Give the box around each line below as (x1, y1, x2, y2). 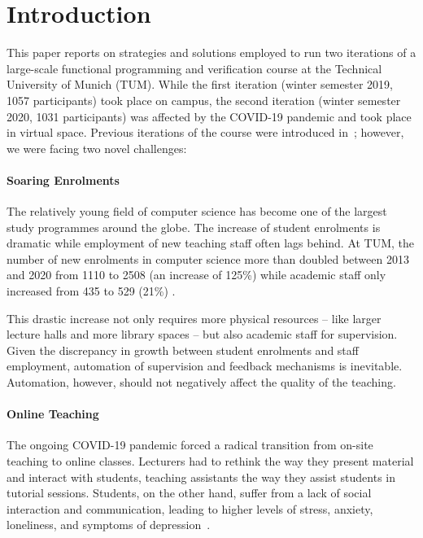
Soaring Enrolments (7, 171, 120, 188)
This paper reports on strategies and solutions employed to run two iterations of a (7, 44, 416, 61)
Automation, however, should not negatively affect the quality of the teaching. (7, 374, 396, 391)
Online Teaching (7, 405, 99, 422)
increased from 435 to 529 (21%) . (7, 282, 176, 300)
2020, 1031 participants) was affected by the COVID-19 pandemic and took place (7, 107, 412, 125)
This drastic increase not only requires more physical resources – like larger (7, 309, 382, 326)
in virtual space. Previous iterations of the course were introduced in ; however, (7, 124, 404, 141)
